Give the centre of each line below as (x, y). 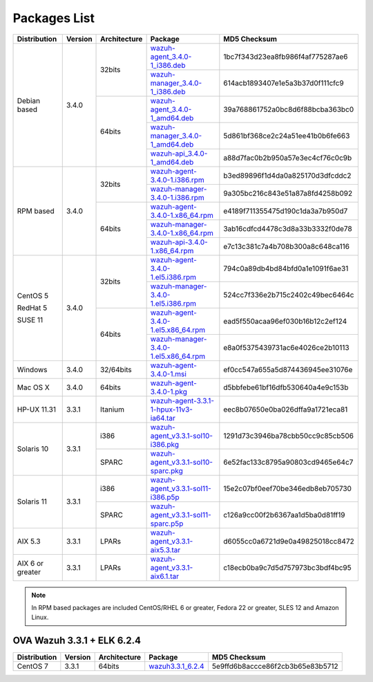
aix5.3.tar (165, 550)
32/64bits (116, 369)
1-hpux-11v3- (172, 409)
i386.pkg (165, 444)
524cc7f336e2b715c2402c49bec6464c (289, 295)
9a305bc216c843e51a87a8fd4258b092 (288, 193)
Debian (29, 100)
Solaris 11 (32, 501)
